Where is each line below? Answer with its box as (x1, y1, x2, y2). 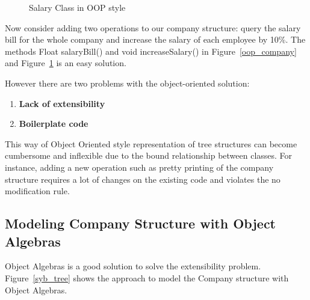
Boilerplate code (19, 117, 88, 130)
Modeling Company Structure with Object (5, 214, 276, 233)
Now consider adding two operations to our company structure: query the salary (5, 21, 301, 34)
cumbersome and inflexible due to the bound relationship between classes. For (5, 149, 293, 162)
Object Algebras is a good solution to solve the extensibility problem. (5, 260, 261, 272)
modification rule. (5, 185, 70, 197)
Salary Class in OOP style (29, 1, 126, 13)
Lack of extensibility (19, 97, 105, 109)
